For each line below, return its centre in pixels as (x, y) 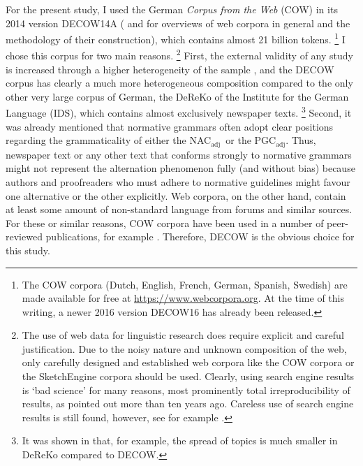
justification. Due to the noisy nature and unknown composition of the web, (184, 348)
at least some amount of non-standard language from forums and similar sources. (179, 209)
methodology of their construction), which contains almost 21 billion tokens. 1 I (176, 38)
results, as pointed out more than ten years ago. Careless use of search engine (188, 403)
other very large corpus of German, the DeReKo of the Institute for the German (177, 96)
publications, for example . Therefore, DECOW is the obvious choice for (200, 236)
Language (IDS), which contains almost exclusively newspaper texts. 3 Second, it (179, 112)
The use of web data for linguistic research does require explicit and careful (183, 335)
